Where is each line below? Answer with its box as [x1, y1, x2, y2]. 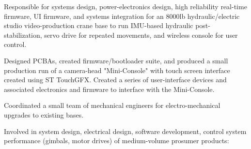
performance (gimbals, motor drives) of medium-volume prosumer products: [4, 135, 229, 146]
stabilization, [4, 30, 42, 40]
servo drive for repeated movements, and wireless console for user [44, 30, 238, 40]
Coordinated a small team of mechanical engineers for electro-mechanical [4, 100, 220, 110]
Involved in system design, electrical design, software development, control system [4, 126, 247, 136]
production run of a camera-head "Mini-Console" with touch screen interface [4, 65, 230, 75]
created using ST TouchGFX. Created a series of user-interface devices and [4, 74, 227, 85]
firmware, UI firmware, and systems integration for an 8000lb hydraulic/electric [4, 11, 240, 21]
